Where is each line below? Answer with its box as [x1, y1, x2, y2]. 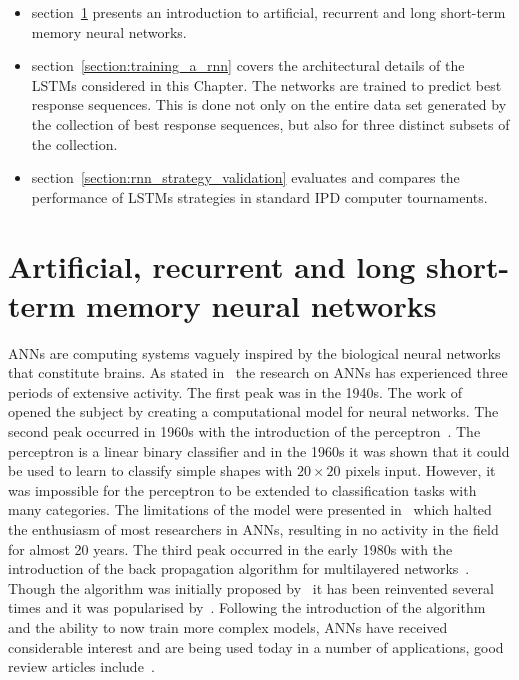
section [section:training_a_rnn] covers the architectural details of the [31, 55, 465, 76]
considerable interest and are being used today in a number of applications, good [8, 636, 504, 657]
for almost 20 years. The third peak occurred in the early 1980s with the [8, 538, 453, 559]
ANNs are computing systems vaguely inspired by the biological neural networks [8, 342, 501, 363]
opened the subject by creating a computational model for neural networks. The [8, 401, 499, 422]
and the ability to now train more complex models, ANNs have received [8, 616, 448, 637]
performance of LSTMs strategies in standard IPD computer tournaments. [31, 186, 488, 207]
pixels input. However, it [345, 460, 496, 481]
